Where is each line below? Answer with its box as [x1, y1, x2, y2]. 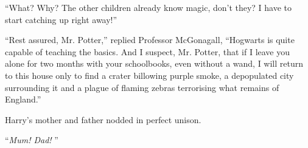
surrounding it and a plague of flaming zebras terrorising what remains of [5, 81, 279, 93]
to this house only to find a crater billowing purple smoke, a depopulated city [5, 69, 294, 81]
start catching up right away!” [5, 13, 117, 25]
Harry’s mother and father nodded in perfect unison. [5, 113, 201, 126]
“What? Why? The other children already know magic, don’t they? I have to [5, 1, 292, 13]
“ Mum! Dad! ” [5, 133, 58, 146]
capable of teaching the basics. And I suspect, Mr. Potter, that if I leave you [5, 45, 290, 58]
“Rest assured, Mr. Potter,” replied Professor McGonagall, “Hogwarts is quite [5, 33, 295, 46]
